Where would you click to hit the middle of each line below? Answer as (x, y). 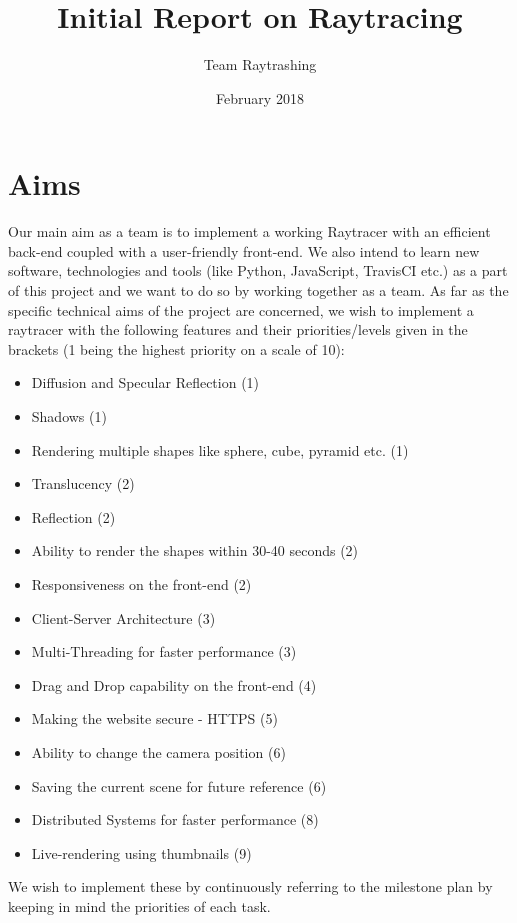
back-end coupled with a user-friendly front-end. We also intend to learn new (244, 250)
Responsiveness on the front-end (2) (141, 583)
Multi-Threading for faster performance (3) (164, 651)
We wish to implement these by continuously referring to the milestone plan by (250, 886)
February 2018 (260, 97)
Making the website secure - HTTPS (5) (154, 718)
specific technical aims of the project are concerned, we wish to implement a (241, 309)
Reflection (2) (73, 516)
